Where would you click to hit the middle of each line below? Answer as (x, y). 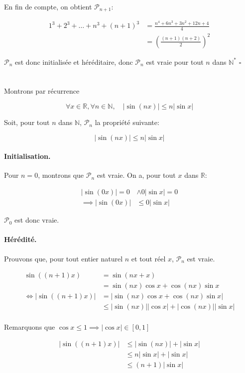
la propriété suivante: (127, 122)
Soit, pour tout (27, 122)
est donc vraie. (37, 220)
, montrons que (61, 175)
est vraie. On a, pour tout (136, 175)
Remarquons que (30, 327)
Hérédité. (20, 239)
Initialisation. (27, 156)
